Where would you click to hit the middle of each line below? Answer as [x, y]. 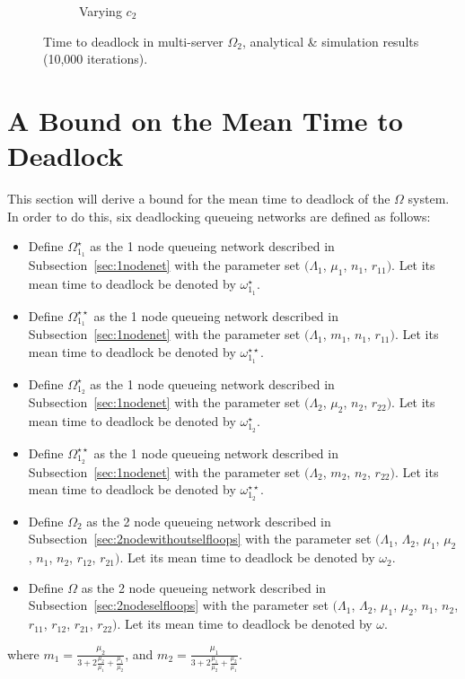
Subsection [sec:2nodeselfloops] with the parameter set [178, 605]
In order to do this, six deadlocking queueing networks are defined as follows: [219, 216]
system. [429, 199]
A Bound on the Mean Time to [205, 120]
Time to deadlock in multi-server [133, 41]
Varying [101, 11]
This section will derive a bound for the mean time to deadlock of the [199, 199]
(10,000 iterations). [96, 59]
